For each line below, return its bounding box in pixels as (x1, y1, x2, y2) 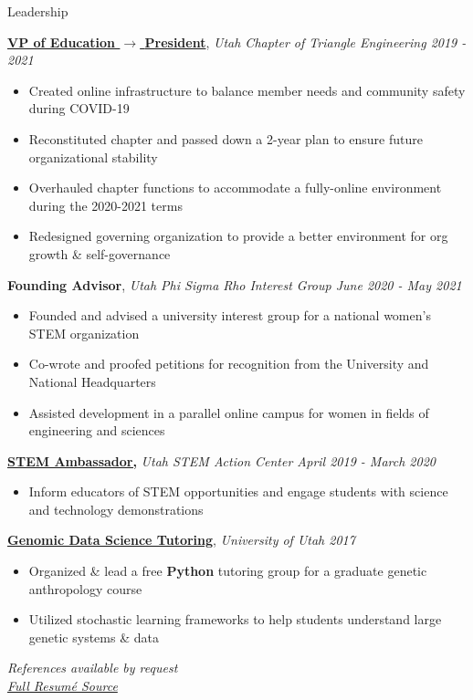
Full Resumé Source (7, 676, 118, 695)
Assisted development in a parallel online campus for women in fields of (28, 402, 429, 422)
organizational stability (28, 147, 158, 166)
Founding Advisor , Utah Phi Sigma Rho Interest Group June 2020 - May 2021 (7, 275, 462, 294)
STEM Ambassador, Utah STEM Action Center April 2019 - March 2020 (7, 451, 436, 470)
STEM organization (28, 323, 140, 342)
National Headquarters (28, 371, 156, 391)
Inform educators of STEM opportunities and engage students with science (28, 482, 448, 501)
